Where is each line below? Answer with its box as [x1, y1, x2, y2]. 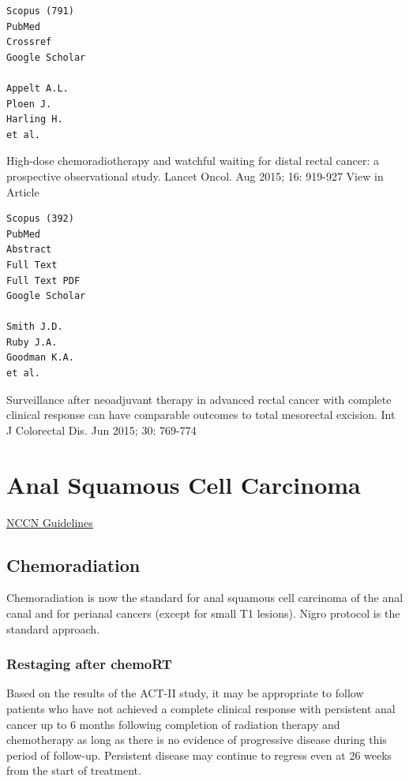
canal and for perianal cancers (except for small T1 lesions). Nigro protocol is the [6, 604, 400, 621]
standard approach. [6, 620, 100, 637]
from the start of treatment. [6, 762, 141, 779]
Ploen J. [6, 98, 52, 110]
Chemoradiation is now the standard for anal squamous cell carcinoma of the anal [6, 589, 403, 606]
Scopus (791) [6, 6, 74, 17]
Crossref [6, 36, 52, 48]
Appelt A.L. [6, 82, 69, 94]
